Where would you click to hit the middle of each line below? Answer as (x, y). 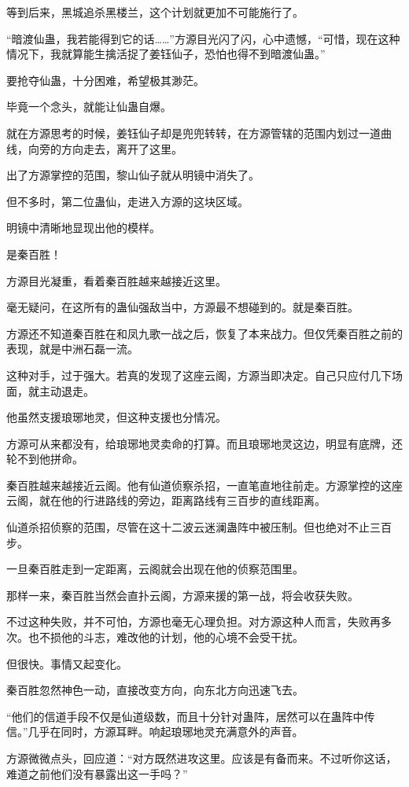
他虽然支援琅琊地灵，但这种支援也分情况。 (116, 417)
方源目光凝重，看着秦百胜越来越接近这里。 (116, 280)
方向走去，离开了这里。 (122, 148)
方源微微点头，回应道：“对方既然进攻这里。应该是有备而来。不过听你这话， (202, 758)
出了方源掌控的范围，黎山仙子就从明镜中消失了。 (133, 175)
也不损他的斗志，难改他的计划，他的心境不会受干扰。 (166, 637)
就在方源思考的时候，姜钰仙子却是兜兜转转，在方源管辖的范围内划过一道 (193, 132)
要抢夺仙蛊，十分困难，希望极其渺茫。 (105, 80)
